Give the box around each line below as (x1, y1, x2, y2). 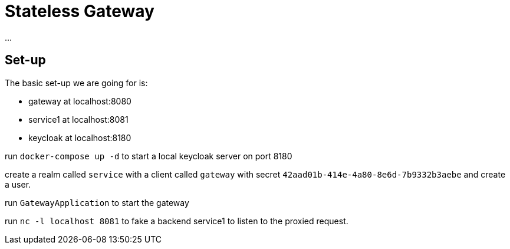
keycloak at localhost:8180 (28, 132, 131, 143)
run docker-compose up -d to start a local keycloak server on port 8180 (5, 150, 292, 161)
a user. (5, 179, 31, 189)
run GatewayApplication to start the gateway (5, 197, 189, 208)
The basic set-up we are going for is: (5, 77, 148, 88)
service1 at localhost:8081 (28, 114, 129, 125)
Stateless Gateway (5, 1, 154, 21)
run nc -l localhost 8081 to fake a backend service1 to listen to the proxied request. (5, 215, 348, 226)
